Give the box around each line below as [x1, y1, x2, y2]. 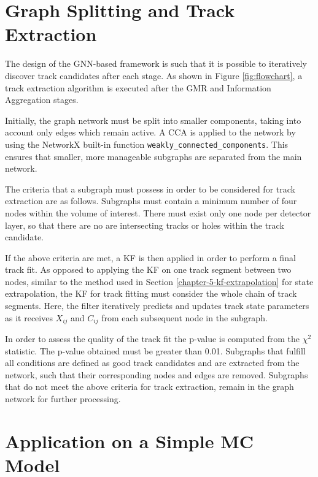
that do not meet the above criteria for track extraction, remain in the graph [5, 380, 294, 393]
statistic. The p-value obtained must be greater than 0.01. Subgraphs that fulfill [5, 344, 306, 357]
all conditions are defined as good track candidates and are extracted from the [5, 356, 300, 369]
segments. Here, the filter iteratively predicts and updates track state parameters [5, 299, 309, 312]
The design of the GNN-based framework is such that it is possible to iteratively [5, 57, 307, 70]
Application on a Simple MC [5, 428, 254, 453]
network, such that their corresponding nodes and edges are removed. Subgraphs [5, 368, 308, 381]
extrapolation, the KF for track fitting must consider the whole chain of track [5, 287, 297, 300]
